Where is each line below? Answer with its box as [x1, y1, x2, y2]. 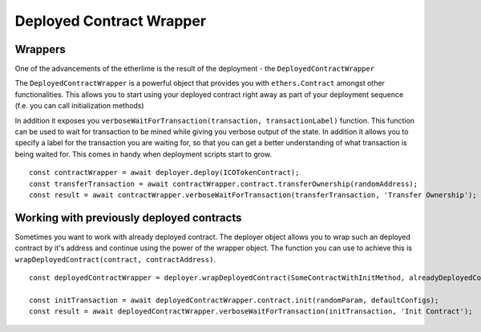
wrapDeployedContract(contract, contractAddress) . [14, 254, 216, 264]
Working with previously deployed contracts [14, 211, 242, 225]
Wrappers [14, 43, 66, 56]
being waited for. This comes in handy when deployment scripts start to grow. [14, 149, 273, 159]
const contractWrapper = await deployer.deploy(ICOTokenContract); [29, 168, 300, 177]
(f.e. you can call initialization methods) [14, 101, 144, 111]
